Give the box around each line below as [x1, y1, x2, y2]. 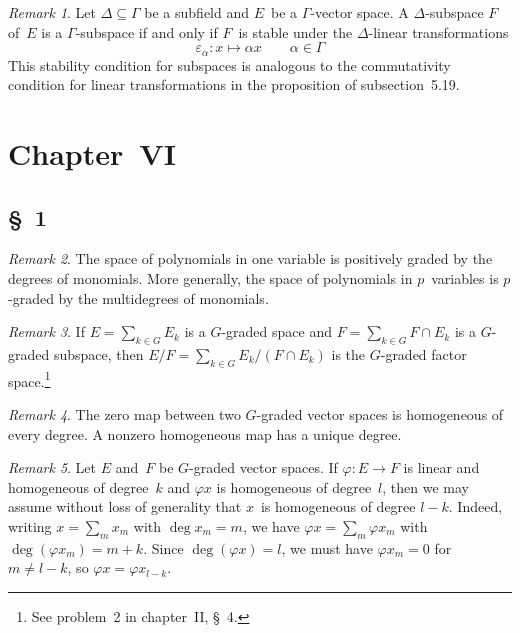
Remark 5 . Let [8, 457, 97, 478]
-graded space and [221, 321, 332, 342]
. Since [143, 537, 184, 558]
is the [331, 343, 366, 364]
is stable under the [238, 21, 353, 42]
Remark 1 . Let [8, 2, 97, 22]
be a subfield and [144, 2, 250, 22]
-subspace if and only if [75, 21, 218, 42]
